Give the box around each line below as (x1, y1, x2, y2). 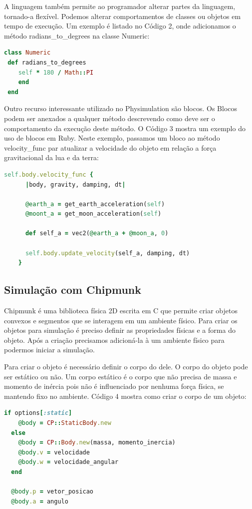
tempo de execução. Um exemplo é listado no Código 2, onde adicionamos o (4, 21, 236, 31)
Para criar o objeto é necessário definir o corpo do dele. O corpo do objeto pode (4, 361, 248, 372)
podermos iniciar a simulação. (4, 344, 95, 355)
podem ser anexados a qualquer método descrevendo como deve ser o (4, 113, 215, 123)
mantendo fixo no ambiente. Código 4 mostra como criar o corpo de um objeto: (4, 390, 247, 401)
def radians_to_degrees (7, 59, 86, 66)
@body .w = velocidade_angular (18, 458, 119, 466)
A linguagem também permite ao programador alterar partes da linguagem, (4, 1, 236, 11)
